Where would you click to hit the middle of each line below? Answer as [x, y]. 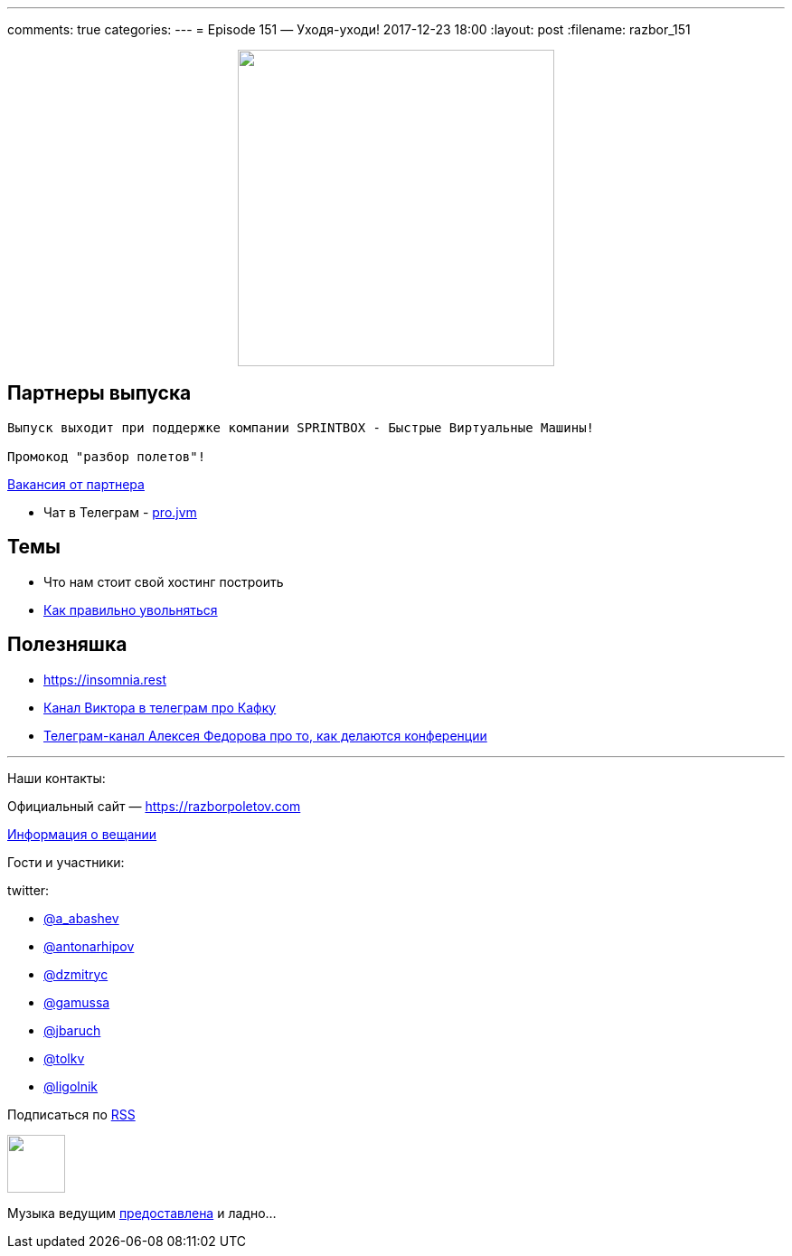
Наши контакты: [57, 778]
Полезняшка [67, 645]
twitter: [28, 890]
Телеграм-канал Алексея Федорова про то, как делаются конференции [265, 735]
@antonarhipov [89, 946]
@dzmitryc [76, 974]
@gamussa [77, 1002]
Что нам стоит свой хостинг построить [164, 581]
